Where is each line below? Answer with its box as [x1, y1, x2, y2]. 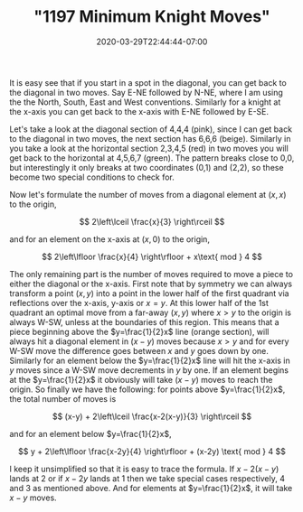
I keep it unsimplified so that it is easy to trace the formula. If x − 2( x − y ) [9, 463, 279, 474]
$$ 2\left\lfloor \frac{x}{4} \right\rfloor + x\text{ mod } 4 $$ [42, 251, 262, 262]
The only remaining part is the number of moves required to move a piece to [9, 268, 294, 279]
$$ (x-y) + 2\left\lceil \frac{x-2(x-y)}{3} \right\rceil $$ [52, 411, 252, 422]
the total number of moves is [9, 393, 117, 404]
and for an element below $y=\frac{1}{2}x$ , [9, 428, 172, 439]
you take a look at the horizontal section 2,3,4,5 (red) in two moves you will [9, 143, 289, 154]
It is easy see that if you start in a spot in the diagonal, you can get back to [9, 77, 287, 88]
